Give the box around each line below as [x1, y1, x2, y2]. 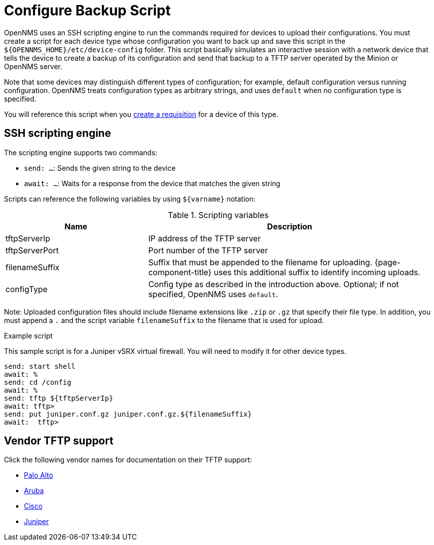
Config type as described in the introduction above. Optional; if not [148, 279, 399, 289]
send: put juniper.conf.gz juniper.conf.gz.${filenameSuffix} [4, 410, 252, 418]
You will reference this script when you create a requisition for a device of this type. [4, 109, 279, 118]
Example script [4, 331, 53, 340]
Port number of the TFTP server [148, 245, 268, 255]
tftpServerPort [5, 245, 59, 255]
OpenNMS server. [4, 62, 63, 71]
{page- [374, 257, 401, 267]
